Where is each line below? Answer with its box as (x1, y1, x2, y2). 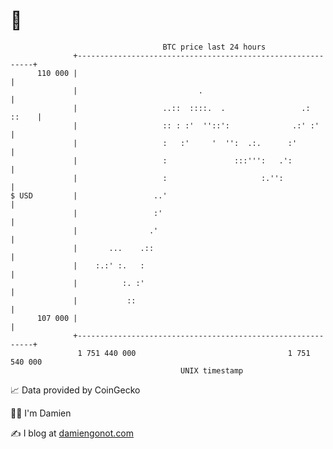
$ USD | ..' (10, 190, 168, 201)
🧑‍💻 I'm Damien (10, 407, 72, 419)
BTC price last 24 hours (162, 42, 267, 52)
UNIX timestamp (180, 365, 244, 376)
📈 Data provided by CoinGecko (10, 384, 141, 396)
